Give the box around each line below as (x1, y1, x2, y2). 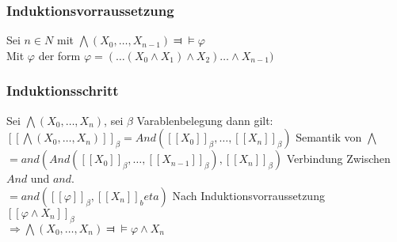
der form (38, 47, 81, 63)
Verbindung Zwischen (286, 150, 391, 167)
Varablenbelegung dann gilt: (136, 112, 273, 128)
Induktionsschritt (6, 81, 119, 100)
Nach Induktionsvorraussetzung (172, 187, 325, 203)
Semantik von (296, 129, 362, 146)
